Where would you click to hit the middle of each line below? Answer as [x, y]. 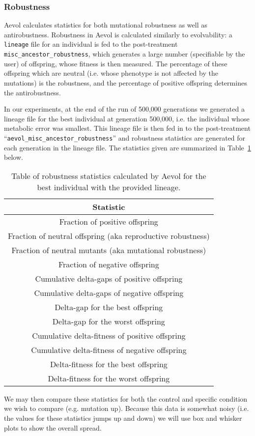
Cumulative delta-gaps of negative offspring [109, 292]
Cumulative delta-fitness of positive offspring [109, 335]
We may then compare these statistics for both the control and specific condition [126, 398]
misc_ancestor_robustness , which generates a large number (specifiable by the [125, 54]
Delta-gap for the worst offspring [109, 321]
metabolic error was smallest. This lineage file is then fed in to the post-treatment [127, 128]
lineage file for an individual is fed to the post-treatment [91, 44]
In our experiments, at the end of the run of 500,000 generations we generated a [124, 109]
